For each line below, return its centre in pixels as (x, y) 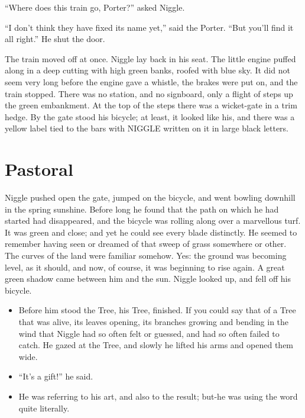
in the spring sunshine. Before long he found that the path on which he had (142, 209)
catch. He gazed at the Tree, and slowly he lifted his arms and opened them (156, 345)
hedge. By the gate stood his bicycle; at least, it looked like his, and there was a (150, 116)
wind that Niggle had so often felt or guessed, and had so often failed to (149, 333)
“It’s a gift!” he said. (56, 376)
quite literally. (44, 408)
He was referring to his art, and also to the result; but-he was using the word (158, 396)
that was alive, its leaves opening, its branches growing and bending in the (154, 321)
